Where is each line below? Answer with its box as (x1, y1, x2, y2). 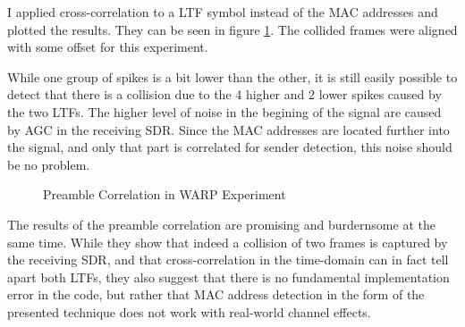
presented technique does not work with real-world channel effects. (7, 302, 371, 321)
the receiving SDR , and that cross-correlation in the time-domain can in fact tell (7, 250, 449, 269)
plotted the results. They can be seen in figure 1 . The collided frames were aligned (7, 20, 458, 38)
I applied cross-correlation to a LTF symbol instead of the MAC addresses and (7, 3, 438, 21)
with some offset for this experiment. (7, 38, 208, 56)
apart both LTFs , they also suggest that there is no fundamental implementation (7, 267, 450, 286)
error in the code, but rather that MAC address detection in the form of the (7, 285, 425, 304)
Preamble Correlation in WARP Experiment (43, 185, 286, 204)
